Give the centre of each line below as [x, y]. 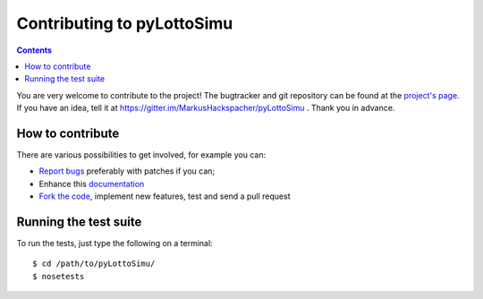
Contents [34, 50]
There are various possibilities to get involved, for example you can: [141, 155]
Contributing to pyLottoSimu [125, 23]
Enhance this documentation [92, 184]
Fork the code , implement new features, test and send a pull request [165, 196]
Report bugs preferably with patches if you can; [127, 171]
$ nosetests [59, 276]
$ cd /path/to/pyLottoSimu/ [94, 264]
